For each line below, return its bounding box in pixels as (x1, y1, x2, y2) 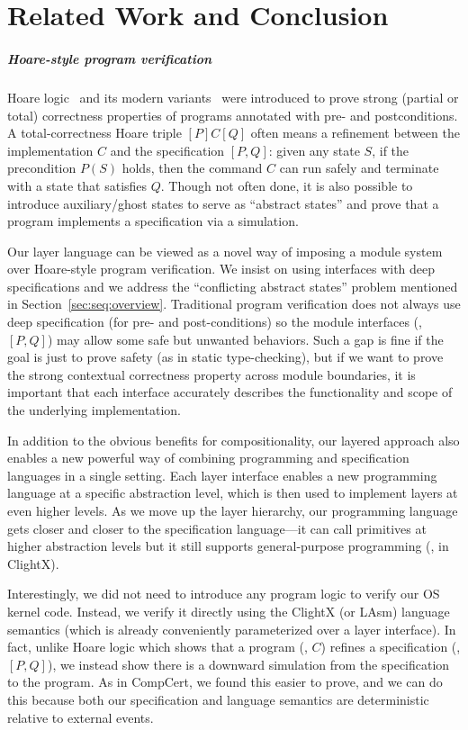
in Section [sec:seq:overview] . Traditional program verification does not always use (7, 294, 461, 313)
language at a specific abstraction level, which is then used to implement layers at (7, 483, 458, 502)
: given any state (268, 140, 360, 159)
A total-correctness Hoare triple (7, 123, 182, 142)
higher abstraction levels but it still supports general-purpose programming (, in (7, 536, 449, 555)
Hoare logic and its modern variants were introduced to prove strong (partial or (7, 87, 459, 106)
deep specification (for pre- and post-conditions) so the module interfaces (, (7, 312, 422, 331)
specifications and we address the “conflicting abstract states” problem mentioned (7, 276, 458, 295)
